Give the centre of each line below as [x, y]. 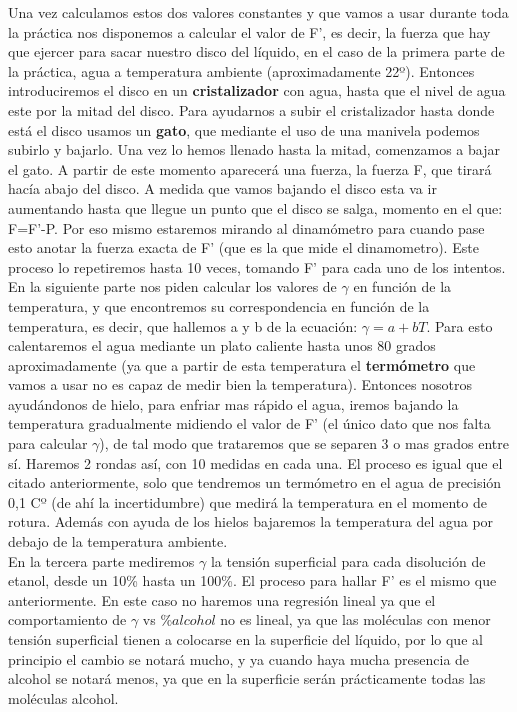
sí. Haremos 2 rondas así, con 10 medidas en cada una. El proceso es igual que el [255, 462]
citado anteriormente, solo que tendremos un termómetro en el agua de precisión [255, 482]
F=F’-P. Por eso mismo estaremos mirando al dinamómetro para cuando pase [246, 227]
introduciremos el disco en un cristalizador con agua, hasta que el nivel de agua [257, 90]
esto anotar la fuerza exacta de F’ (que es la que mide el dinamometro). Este [243, 247]
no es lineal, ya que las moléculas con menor [355, 619]
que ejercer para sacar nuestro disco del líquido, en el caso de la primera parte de [256, 51]
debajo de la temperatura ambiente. [118, 541]
